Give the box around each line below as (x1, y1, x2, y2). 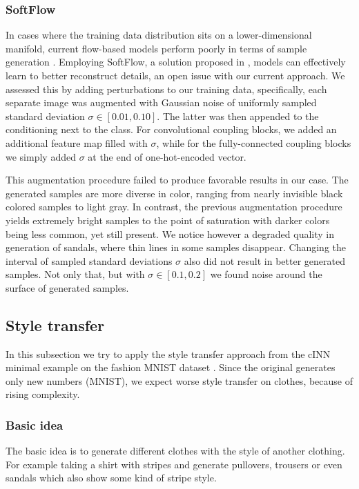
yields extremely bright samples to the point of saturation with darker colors (6, 212, 330, 227)
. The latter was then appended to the (157, 108, 319, 123)
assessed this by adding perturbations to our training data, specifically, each (6, 81, 327, 96)
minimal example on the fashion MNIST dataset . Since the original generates (6, 360, 336, 375)
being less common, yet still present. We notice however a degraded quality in (6, 226, 334, 241)
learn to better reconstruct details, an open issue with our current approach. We (6, 68, 345, 82)
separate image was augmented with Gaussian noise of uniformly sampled (6, 95, 317, 110)
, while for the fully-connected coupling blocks (156, 135, 351, 150)
